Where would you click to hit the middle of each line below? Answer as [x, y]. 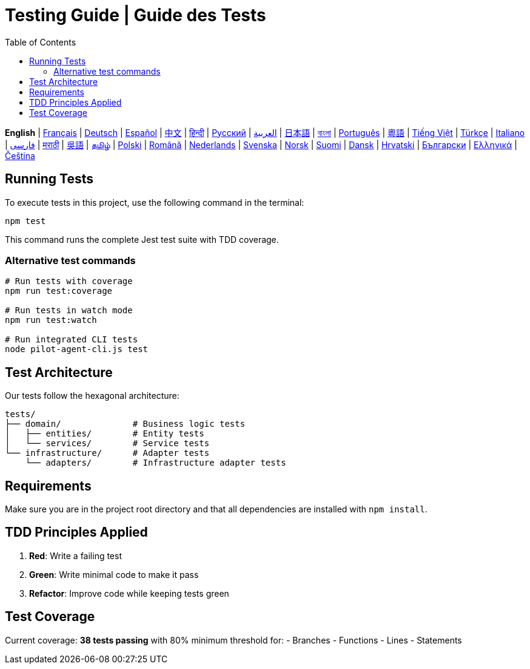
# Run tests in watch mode [69, 311]
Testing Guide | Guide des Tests [136, 15]
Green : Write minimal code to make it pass [114, 574]
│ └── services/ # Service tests [107, 443]
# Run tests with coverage [69, 281]
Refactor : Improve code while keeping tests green [129, 593]
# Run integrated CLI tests [72, 340]
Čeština [20, 155]
